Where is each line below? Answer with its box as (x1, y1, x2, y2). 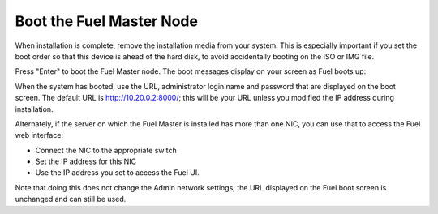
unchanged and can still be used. (15, 195, 127, 204)
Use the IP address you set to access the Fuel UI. (35, 168, 200, 178)
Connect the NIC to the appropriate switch (35, 145, 178, 155)
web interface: (15, 131, 64, 140)
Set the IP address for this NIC (35, 156, 137, 166)
